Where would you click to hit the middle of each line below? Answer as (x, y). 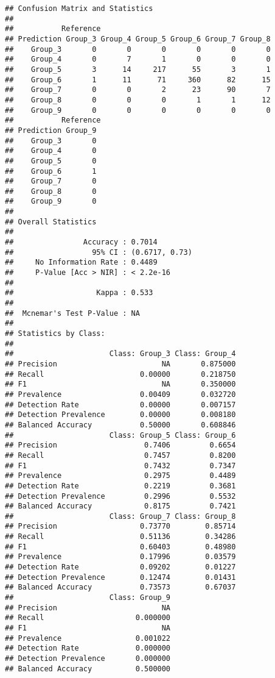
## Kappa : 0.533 (79, 293)
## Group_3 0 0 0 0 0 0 (138, 49)
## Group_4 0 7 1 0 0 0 (138, 59)
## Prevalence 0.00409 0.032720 (120, 394)
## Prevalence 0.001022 (88, 638)
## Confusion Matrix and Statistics (79, 9)
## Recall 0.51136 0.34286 (120, 537)
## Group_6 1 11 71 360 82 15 (138, 80)
